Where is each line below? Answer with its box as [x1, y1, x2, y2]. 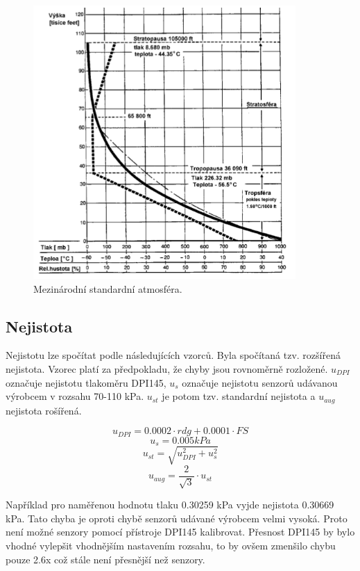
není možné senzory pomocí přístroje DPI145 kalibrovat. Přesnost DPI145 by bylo [6, 524, 355, 539]
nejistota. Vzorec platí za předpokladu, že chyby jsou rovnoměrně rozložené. [6, 362, 328, 376]
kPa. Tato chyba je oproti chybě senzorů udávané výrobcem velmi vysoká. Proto [6, 510, 348, 525]
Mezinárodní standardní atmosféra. [33, 281, 182, 296]
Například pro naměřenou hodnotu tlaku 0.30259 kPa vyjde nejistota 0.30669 [6, 497, 334, 512]
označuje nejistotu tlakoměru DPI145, [6, 375, 166, 389]
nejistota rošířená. [6, 403, 82, 417]
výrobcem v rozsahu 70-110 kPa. [6, 389, 144, 403]
